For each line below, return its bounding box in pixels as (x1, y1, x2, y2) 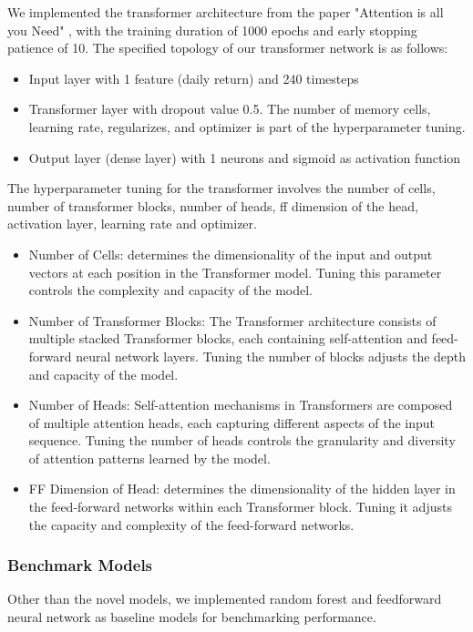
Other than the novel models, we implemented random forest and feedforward (7, 589, 442, 608)
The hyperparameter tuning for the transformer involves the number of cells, (7, 178, 436, 198)
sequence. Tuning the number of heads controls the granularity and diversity (28, 431, 456, 450)
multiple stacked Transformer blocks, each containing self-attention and (28, 329, 427, 348)
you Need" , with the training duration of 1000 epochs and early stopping (7, 20, 417, 39)
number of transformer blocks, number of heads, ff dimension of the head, (7, 196, 418, 215)
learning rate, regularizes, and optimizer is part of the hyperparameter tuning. (28, 117, 466, 136)
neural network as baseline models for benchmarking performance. (7, 607, 376, 627)
